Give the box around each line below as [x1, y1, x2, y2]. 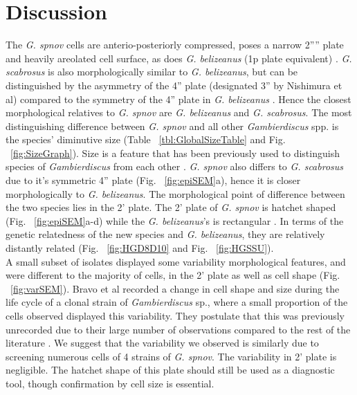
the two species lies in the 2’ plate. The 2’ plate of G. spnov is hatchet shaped [6, 200, 336, 214]
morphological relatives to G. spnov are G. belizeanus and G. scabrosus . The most [6, 105, 352, 120]
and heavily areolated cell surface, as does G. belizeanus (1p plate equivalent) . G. [6, 50, 352, 65]
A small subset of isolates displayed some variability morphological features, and [6, 254, 346, 268]
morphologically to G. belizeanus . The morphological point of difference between [6, 186, 345, 201]
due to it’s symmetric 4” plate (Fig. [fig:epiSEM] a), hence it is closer [6, 173, 301, 187]
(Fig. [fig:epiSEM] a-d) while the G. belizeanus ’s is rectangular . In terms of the [6, 213, 344, 228]
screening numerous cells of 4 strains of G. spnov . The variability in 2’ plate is [6, 349, 337, 363]
